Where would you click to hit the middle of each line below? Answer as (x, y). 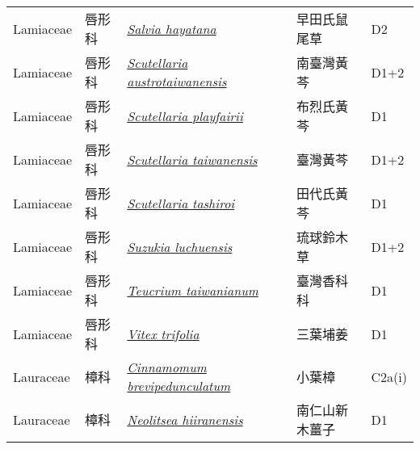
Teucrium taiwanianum (193, 290)
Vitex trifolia (163, 334)
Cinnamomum (167, 367)
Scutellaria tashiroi (181, 203)
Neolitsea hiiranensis (185, 419)
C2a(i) (389, 376)
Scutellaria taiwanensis (192, 159)
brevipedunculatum (179, 386)
